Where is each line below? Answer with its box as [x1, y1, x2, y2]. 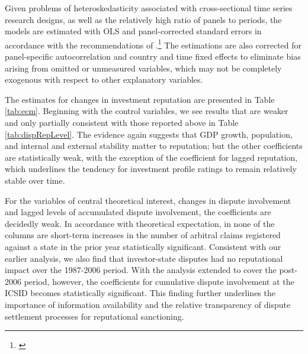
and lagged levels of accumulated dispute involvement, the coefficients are [5, 206, 271, 218]
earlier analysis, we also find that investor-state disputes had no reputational [5, 252, 283, 264]
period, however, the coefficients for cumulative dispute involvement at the [24, 275, 294, 287]
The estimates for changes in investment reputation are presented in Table [5, 93, 275, 105]
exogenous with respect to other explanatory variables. [5, 73, 203, 86]
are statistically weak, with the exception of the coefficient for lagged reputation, [5, 151, 298, 163]
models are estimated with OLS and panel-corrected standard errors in [5, 25, 262, 37]
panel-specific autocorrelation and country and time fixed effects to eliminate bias [5, 50, 301, 63]
